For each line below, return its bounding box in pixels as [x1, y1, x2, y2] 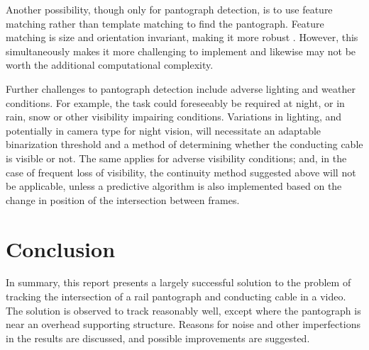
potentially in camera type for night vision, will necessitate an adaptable [6, 123, 321, 137]
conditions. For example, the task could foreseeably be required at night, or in [6, 95, 345, 110]
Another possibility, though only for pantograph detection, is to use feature [6, 2, 333, 16]
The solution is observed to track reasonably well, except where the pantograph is [6, 303, 361, 317]
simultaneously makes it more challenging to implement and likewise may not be [6, 43, 356, 58]
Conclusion [6, 234, 116, 263]
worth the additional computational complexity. [6, 57, 214, 72]
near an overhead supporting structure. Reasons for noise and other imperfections [6, 317, 360, 332]
